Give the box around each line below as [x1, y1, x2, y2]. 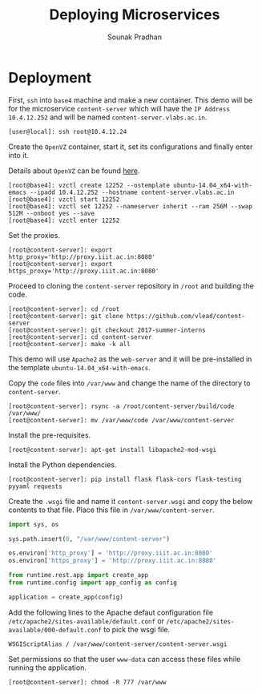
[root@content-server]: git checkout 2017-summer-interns [8, 326, 206, 334]
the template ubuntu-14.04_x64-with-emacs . [8, 362, 151, 372]
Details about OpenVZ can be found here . [8, 166, 140, 176]
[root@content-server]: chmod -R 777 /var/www [8, 678, 167, 686]
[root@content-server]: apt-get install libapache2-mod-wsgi [8, 446, 217, 454]
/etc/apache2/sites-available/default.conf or [8, 615, 165, 626]
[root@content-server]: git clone [8, 312, 124, 320]
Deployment [8, 68, 92, 87]
